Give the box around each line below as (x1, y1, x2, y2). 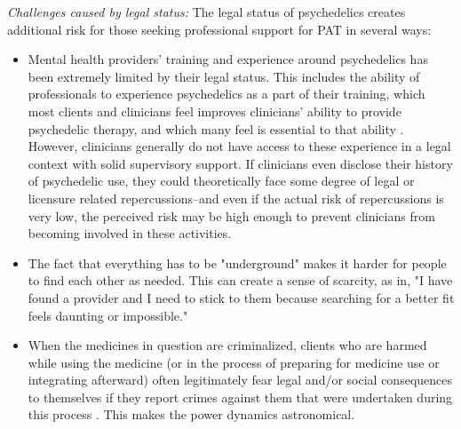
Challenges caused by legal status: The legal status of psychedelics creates (7, 3, 406, 20)
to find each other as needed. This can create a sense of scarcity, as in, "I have (28, 271, 453, 290)
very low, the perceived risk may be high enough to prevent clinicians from (28, 206, 435, 225)
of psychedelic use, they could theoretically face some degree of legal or (28, 171, 415, 190)
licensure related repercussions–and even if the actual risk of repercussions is (28, 188, 444, 207)
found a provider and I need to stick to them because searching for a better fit (28, 288, 455, 306)
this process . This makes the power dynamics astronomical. (28, 405, 355, 424)
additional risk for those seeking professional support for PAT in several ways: (7, 20, 432, 38)
